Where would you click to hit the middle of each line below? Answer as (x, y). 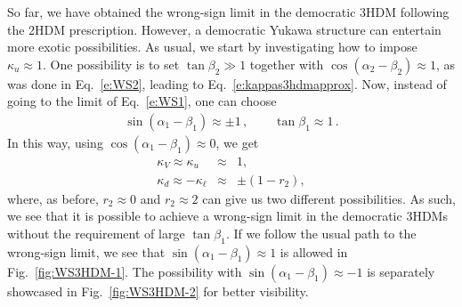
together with (287, 64)
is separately (401, 271)
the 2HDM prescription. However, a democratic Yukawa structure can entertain (224, 29)
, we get (237, 142)
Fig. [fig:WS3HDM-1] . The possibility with (125, 271)
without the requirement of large (96, 233)
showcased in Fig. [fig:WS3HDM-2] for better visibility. (158, 291)
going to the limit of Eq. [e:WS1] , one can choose (142, 101)
